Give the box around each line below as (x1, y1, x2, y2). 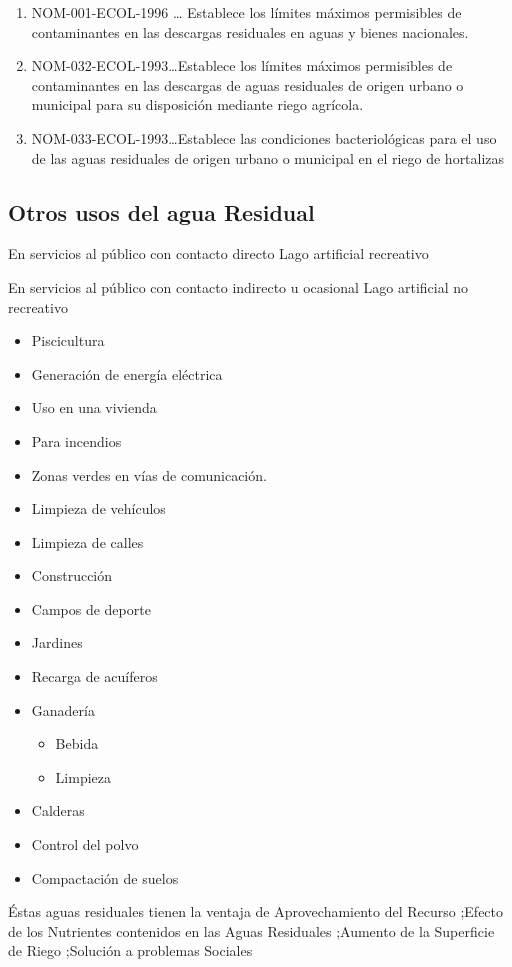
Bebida (55, 733, 99, 754)
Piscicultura (31, 330, 105, 351)
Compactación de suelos (31, 867, 179, 888)
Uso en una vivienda (31, 397, 157, 418)
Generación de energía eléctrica (31, 363, 223, 384)
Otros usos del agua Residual (8, 196, 315, 227)
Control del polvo (31, 834, 139, 855)
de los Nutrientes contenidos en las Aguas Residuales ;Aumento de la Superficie (8, 920, 495, 941)
